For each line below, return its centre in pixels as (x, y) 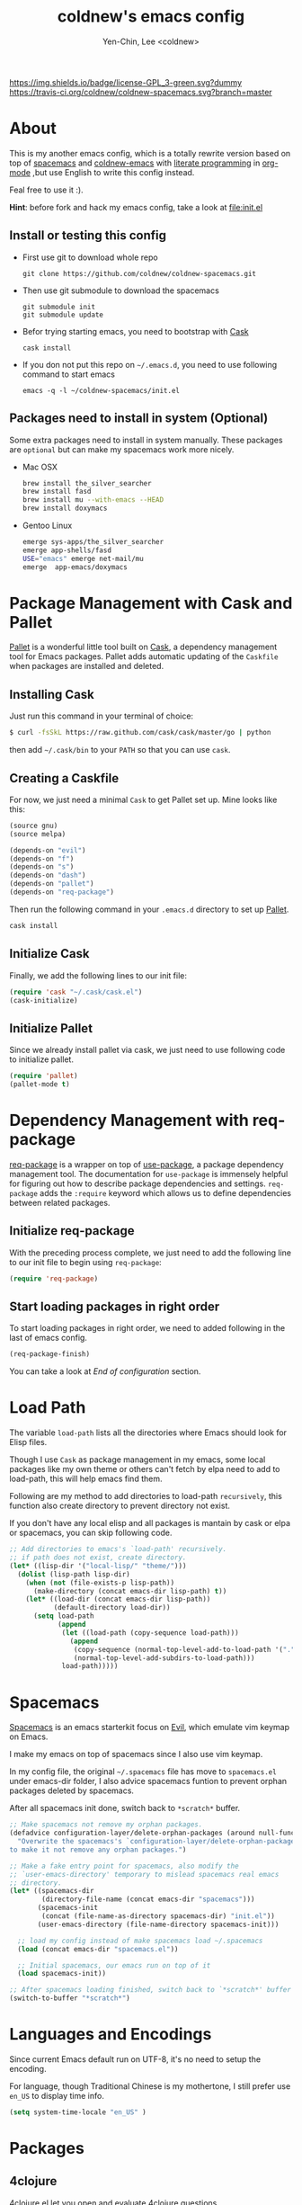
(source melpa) (38, 834)
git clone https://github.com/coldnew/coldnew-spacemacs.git (139, 273)
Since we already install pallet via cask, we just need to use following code (147, 1050)
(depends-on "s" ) (42, 867)
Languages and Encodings (111, 2035)
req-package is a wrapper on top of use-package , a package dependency (147, 1164)
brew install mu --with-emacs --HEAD (93, 500)
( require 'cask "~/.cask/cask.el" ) (76, 992)
